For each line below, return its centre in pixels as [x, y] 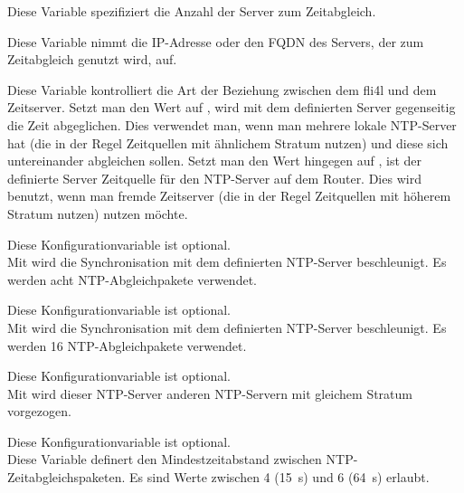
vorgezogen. [39, 411]
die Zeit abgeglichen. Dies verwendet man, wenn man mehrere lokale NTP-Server [232, 124]
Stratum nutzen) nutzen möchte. [98, 213]
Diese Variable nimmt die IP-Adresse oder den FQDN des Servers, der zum [216, 41]
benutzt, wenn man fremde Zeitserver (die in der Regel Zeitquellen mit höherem [229, 196]
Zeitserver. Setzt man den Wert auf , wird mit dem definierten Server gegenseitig [232, 107]
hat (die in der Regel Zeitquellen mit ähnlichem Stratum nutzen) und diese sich [228, 142]
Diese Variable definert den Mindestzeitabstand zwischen [165, 459]
